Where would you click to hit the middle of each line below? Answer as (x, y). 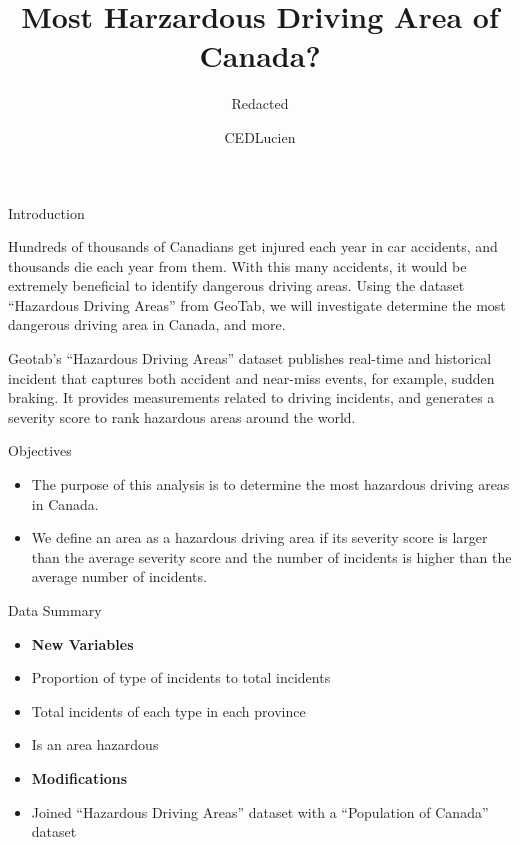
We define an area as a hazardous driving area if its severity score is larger (259, 537)
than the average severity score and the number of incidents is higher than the (271, 556)
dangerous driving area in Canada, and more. (147, 324)
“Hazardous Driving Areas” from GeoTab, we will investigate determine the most (257, 304)
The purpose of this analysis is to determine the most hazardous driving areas (270, 484)
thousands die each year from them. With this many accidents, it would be (237, 265)
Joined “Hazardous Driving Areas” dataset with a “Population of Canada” (260, 811)
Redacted (260, 103)
